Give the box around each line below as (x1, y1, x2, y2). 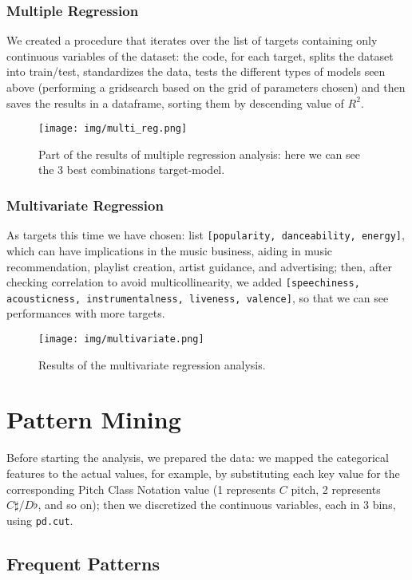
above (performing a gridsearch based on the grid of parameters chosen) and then (6, 79, 406, 95)
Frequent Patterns (6, 550, 160, 575)
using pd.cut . (6, 511, 73, 528)
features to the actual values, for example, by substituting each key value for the (6, 464, 400, 481)
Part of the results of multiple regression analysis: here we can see (38, 145, 360, 162)
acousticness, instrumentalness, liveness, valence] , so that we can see (6, 289, 389, 306)
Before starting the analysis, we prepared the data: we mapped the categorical (6, 449, 389, 466)
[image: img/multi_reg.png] (38, 123, 188, 135)
